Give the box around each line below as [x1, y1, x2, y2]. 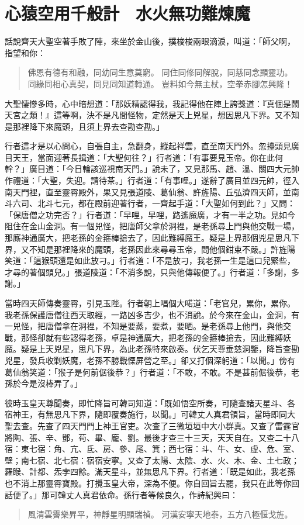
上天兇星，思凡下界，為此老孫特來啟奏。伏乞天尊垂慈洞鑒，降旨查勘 [37, 343, 299, 355]
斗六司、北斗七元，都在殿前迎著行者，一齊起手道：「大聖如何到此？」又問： [5, 197, 295, 209]
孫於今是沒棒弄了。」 [5, 377, 82, 389]
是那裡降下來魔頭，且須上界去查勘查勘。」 [5, 120, 164, 132]
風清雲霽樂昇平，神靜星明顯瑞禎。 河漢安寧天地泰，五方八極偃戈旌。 [27, 508, 293, 520]
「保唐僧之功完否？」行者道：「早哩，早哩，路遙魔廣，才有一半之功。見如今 [5, 208, 295, 220]
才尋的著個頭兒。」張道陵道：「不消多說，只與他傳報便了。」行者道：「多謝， [5, 265, 291, 278]
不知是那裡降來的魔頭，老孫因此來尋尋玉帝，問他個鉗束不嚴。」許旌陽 [29, 243, 295, 255]
